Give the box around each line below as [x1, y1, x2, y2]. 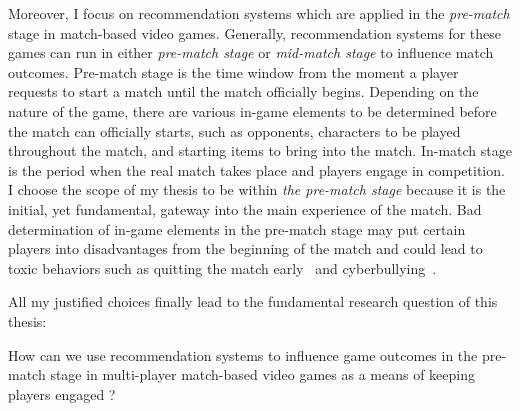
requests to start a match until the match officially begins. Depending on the [8, 81, 479, 102]
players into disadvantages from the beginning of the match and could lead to [8, 238, 483, 259]
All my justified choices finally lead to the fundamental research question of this [8, 291, 498, 312]
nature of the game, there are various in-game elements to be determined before [8, 100, 497, 121]
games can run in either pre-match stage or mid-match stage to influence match [8, 42, 494, 63]
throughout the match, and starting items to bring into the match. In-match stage [8, 140, 512, 161]
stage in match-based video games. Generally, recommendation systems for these [8, 22, 502, 43]
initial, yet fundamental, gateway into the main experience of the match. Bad [8, 198, 482, 219]
